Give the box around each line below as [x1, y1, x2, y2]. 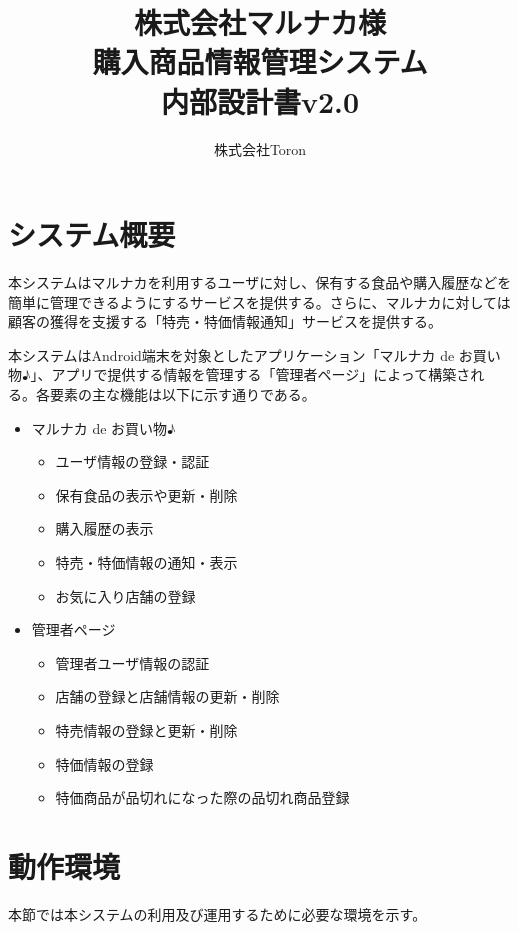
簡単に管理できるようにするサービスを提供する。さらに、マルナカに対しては [8, 291, 511, 312]
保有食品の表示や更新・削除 [55, 484, 238, 505]
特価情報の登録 [55, 753, 154, 774]
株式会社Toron [213, 138, 307, 159]
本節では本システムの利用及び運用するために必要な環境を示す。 [8, 903, 427, 924]
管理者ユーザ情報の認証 [55, 652, 210, 673]
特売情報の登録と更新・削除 [55, 719, 238, 740]
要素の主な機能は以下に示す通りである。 [49, 384, 316, 404]
